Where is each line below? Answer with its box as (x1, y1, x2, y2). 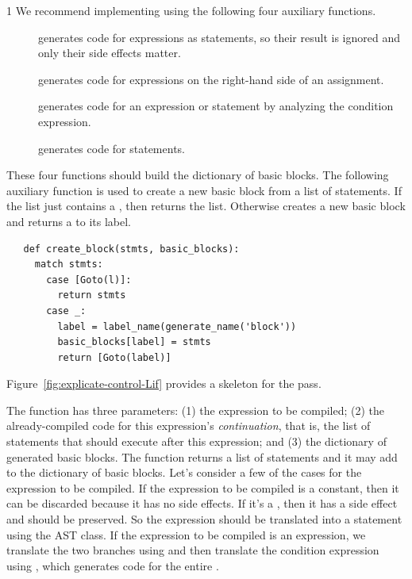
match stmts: (34, 259, 103, 270)
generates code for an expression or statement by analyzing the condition (38, 98, 394, 114)
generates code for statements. (38, 140, 185, 156)
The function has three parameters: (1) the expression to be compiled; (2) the (6, 401, 385, 418)
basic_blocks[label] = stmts (57, 336, 211, 348)
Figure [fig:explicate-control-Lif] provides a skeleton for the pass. (6, 375, 322, 392)
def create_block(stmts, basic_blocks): (23, 243, 240, 255)
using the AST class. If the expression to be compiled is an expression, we (6, 526, 366, 543)
